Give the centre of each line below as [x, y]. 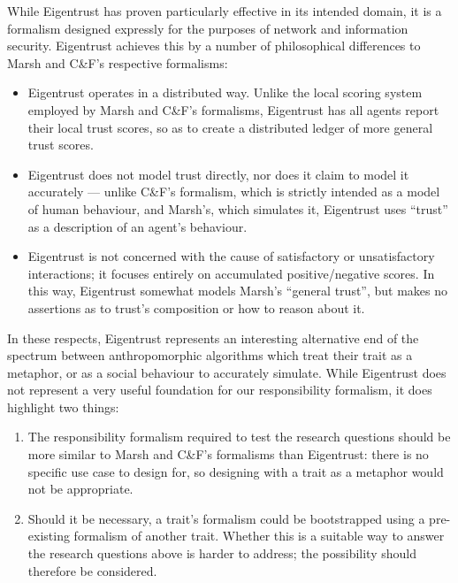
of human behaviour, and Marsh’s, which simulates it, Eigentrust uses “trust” [238, 208]
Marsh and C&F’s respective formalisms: [118, 62]
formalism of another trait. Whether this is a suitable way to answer [259, 536]
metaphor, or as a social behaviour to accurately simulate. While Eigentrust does [227, 372]
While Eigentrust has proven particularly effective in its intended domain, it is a [225, 11]
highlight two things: [63, 407]
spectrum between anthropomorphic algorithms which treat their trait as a [210, 355]
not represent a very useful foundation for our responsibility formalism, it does [220, 390]
